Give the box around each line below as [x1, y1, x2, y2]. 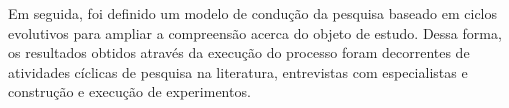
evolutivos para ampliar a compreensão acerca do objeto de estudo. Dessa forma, [8, 22, 502, 43]
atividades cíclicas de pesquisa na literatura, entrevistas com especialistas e [8, 61, 468, 82]
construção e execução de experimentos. [8, 81, 251, 102]
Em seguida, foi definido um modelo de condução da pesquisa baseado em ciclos [8, 3, 498, 23]
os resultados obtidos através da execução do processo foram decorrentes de [8, 42, 470, 63]
